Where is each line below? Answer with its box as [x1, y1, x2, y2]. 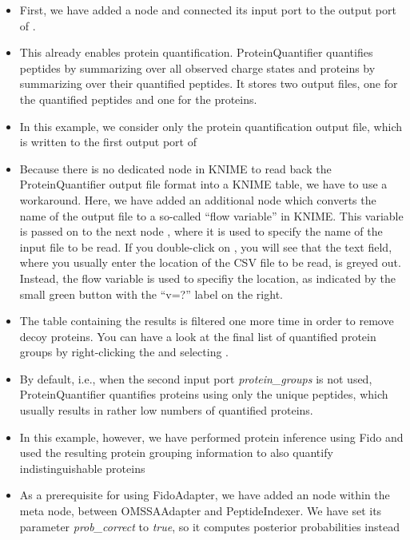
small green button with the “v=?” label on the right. [19, 285, 283, 302]
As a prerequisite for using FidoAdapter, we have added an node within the [19, 486, 390, 503]
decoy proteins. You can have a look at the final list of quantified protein [19, 328, 376, 344]
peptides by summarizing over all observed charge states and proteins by [19, 59, 376, 76]
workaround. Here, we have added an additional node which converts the [19, 191, 376, 208]
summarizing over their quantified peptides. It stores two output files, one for [19, 75, 398, 92]
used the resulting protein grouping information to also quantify [19, 444, 333, 461]
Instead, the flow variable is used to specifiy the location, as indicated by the [19, 269, 396, 286]
